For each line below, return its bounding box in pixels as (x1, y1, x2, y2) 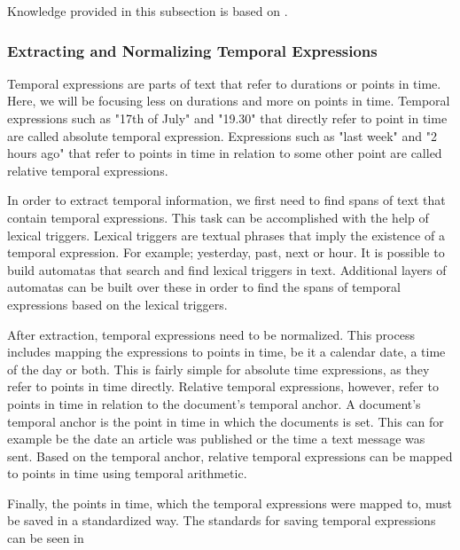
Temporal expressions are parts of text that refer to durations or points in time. (7, 74, 441, 92)
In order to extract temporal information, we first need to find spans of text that (7, 191, 446, 209)
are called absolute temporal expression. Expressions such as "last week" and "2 (7, 126, 437, 145)
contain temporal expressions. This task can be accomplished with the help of (7, 208, 429, 226)
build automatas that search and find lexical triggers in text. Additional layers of (7, 260, 447, 279)
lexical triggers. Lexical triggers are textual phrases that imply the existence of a (7, 225, 445, 244)
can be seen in (7, 529, 84, 547)
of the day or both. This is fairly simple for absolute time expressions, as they (7, 359, 430, 378)
